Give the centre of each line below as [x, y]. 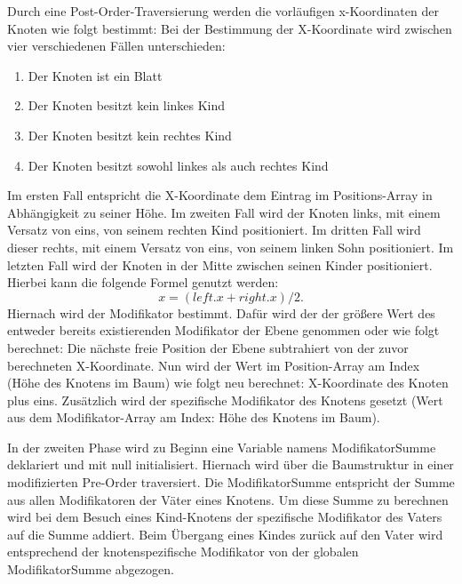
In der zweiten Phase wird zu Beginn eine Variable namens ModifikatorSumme [222, 447]
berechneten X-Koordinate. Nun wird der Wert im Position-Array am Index [214, 365]
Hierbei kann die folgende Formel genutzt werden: [143, 282]
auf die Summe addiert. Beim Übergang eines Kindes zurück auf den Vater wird [225, 534]
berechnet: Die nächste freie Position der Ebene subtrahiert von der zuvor [208, 347]
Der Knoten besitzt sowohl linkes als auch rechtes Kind [178, 165]
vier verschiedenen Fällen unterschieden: [116, 46]
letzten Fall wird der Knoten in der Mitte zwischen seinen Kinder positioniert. [220, 264]
